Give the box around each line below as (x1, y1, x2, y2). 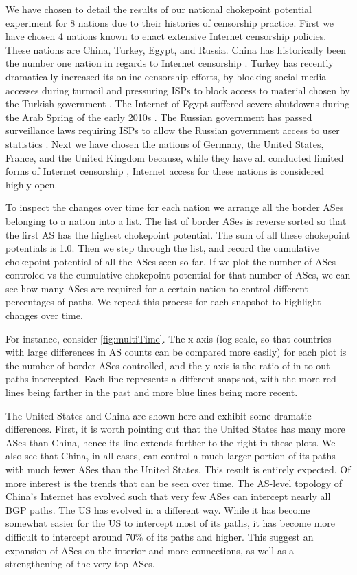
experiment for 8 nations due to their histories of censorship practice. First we (5, 15, 334, 30)
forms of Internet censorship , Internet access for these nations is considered (5, 164, 325, 178)
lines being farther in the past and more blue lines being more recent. (5, 385, 298, 400)
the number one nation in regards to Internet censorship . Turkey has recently (5, 56, 334, 70)
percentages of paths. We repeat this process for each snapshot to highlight (5, 294, 321, 309)
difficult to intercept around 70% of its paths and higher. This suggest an (5, 529, 314, 543)
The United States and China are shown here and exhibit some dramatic (5, 408, 312, 422)
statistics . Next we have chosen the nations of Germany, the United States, (5, 136, 324, 151)
